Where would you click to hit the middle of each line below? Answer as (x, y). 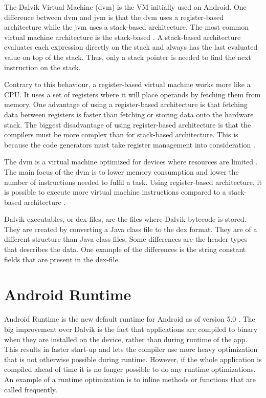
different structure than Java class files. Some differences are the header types (126, 239)
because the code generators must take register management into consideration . (130, 144)
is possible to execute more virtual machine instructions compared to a (115, 192)
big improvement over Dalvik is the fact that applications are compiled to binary (131, 329)
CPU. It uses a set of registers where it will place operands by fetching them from (132, 94)
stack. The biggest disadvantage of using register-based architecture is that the (128, 124)
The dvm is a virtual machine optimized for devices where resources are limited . (131, 162)
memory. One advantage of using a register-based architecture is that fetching (126, 104)
